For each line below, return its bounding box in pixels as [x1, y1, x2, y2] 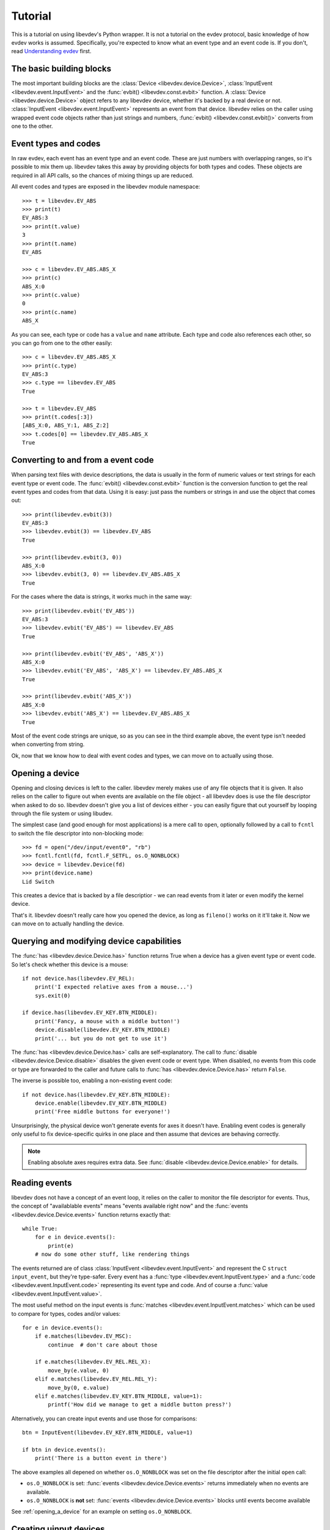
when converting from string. [11, 741, 85, 748]
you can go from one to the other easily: [11, 339, 112, 346]
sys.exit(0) [34, 992, 71, 999]
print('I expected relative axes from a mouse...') [34, 983, 193, 991]
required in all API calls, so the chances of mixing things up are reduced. [11, 171, 194, 179]
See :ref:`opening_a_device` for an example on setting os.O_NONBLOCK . [11, 1508, 193, 1515]
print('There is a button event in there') [34, 1455, 167, 1462]
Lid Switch [22, 878, 55, 885]
